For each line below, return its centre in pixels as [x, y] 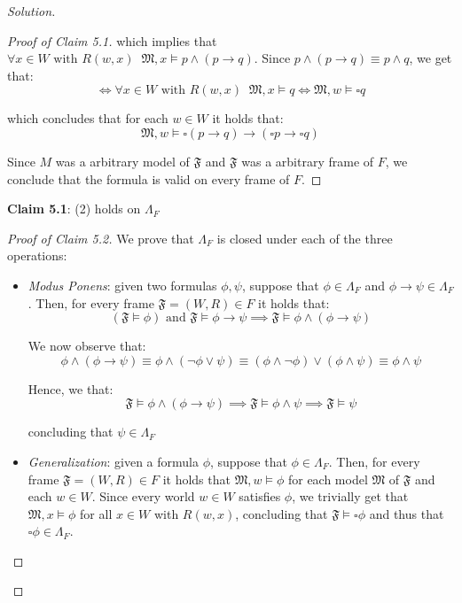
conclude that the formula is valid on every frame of [149, 178]
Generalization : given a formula [113, 461]
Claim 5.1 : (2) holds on [74, 209]
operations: [37, 255]
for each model [328, 479]
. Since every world [143, 496]
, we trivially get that [350, 496]
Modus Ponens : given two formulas [122, 285]
